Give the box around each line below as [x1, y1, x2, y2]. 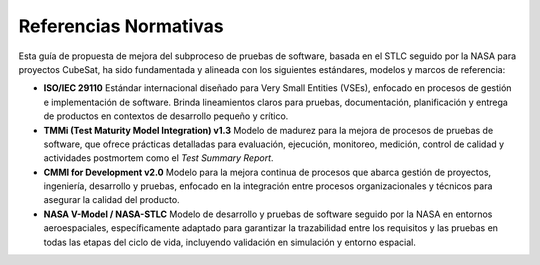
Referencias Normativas [18, 15, 224, 37]
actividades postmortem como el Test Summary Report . [43, 152, 274, 164]
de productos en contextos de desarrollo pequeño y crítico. [43, 110, 289, 122]
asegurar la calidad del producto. [43, 194, 180, 206]
